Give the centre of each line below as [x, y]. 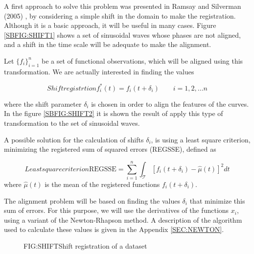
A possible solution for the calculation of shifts [74, 139]
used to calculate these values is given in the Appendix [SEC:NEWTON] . [114, 229]
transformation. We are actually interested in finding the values [99, 71]
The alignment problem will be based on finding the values [92, 200]
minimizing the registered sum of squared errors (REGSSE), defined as [110, 149]
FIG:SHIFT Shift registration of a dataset [85, 245]
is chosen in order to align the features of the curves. [170, 104]
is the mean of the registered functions [102, 184]
